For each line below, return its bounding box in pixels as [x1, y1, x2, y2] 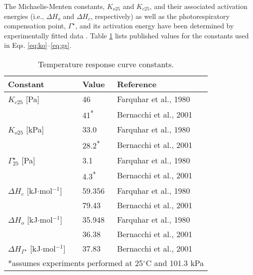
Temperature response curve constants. [38, 58, 174, 70]
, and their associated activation [149, 1, 248, 11]
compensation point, [4, 20, 66, 31]
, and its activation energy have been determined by [75, 20, 234, 31]
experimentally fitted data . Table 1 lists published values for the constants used [4, 30, 249, 40]
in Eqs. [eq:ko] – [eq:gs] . [4, 40, 72, 50]
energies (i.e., [4, 10, 44, 21]
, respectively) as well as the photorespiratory [91, 10, 230, 21]
